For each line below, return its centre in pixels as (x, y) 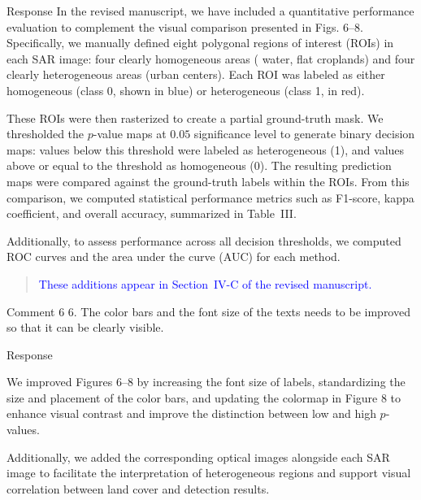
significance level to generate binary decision (304, 134)
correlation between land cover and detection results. (138, 488)
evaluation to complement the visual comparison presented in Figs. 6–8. (185, 26)
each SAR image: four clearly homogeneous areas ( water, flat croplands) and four (211, 58)
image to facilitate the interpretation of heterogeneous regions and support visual (209, 473)
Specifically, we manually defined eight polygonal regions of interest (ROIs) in (200, 43)
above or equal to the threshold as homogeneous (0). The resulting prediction (199, 165)
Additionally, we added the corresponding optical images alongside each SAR (198, 457)
